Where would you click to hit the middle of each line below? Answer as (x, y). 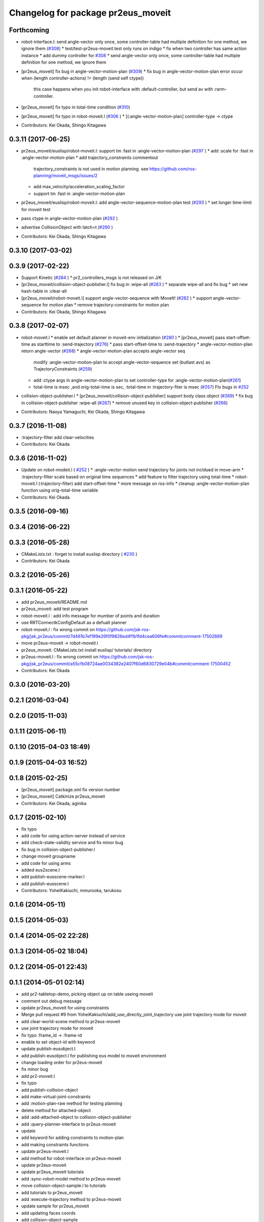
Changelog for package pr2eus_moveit (90, 13)
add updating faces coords (48, 1213)
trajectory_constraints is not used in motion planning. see (91, 169)
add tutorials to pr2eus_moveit (52, 1192)
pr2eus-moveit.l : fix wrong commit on (60, 657)
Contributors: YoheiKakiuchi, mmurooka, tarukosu (71, 891)
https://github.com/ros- (173, 169)
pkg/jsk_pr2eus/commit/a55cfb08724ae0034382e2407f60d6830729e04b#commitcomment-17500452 (126, 664)
